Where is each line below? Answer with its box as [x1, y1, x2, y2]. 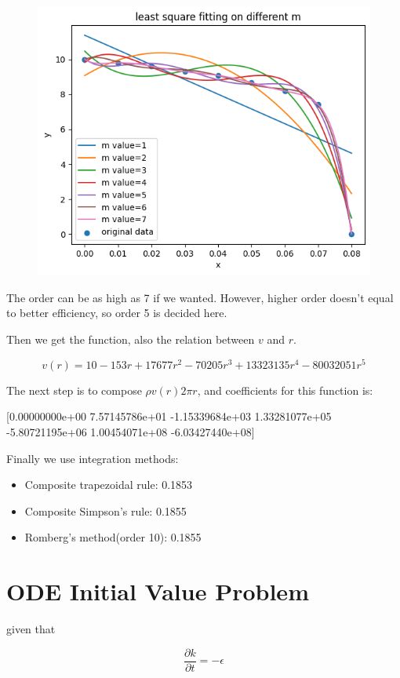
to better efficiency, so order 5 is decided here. [6, 304, 227, 321]
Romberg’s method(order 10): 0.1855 [24, 529, 202, 545]
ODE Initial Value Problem [6, 575, 309, 607]
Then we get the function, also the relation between [6, 331, 255, 348]
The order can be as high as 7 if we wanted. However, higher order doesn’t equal [6, 289, 394, 305]
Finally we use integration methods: [6, 450, 179, 466]
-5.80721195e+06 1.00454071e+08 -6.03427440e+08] [6, 423, 255, 439]
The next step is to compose [6, 381, 142, 398]
